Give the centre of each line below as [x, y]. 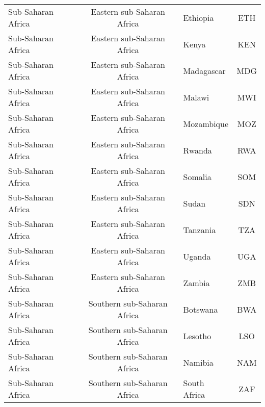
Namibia [198, 362]
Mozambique [206, 123]
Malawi [196, 97]
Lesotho [197, 336]
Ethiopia [198, 17]
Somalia [197, 176]
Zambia [196, 283]
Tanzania [200, 230]
